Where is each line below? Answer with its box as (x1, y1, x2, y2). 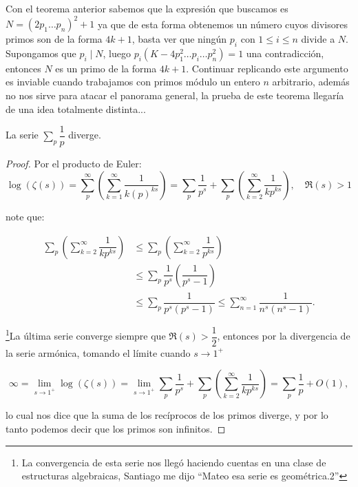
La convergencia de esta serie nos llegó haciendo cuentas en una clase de (21, 455, 326, 469)
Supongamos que (6, 45, 76, 60)
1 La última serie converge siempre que (6, 327, 166, 343)
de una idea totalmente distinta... (6, 101, 146, 116)
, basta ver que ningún (131, 32, 227, 46)
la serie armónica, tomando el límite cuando (6, 345, 191, 360)
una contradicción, (246, 45, 324, 60)
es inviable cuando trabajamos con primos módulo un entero (6, 74, 260, 89)
